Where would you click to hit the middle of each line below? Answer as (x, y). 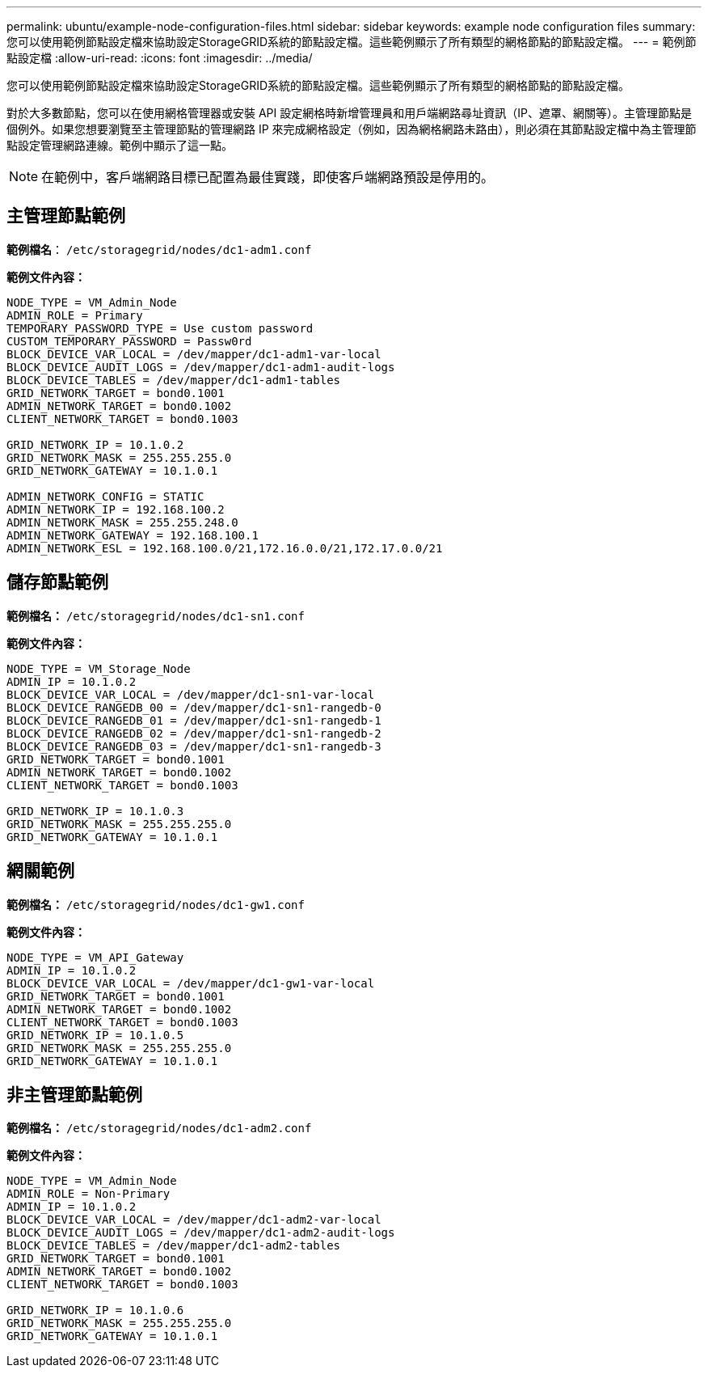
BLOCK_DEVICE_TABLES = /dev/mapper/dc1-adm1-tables (174, 380)
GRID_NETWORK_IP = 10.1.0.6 (95, 1311)
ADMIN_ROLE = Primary (75, 315)
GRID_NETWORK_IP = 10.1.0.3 (95, 811)
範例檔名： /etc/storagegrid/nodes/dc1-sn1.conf (156, 615)
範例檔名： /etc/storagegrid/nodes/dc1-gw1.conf (156, 904)
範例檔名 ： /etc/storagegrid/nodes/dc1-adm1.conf (159, 249)
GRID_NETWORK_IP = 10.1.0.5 (95, 1035)
